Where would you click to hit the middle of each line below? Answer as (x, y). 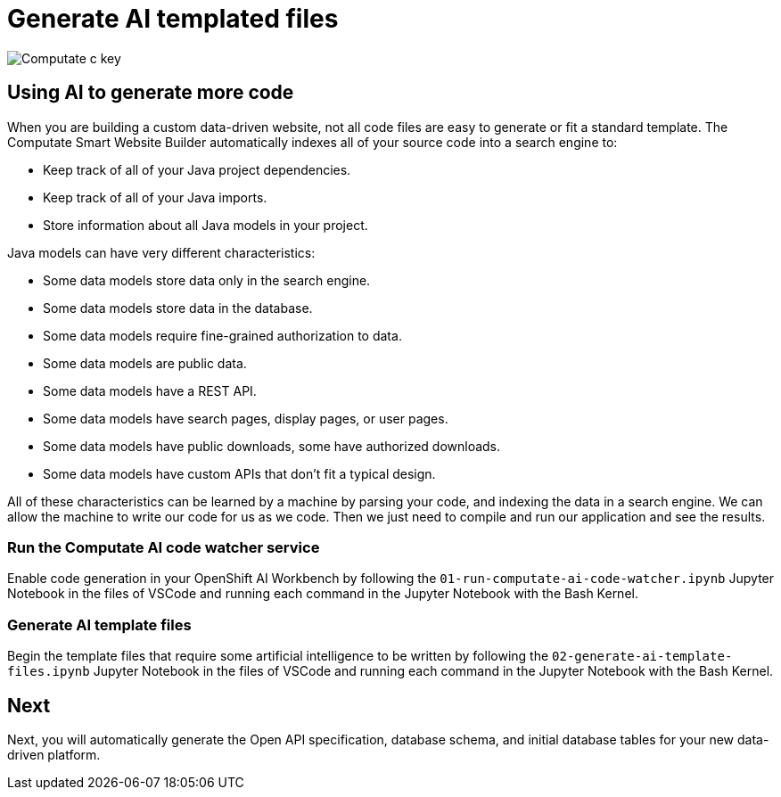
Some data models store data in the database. (178, 308)
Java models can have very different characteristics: (161, 252)
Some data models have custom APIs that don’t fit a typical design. (239, 473)
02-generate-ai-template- (642, 657)
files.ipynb (49, 672)
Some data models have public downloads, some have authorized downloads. (272, 446)
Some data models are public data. (145, 363)
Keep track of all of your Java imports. (155, 197)
